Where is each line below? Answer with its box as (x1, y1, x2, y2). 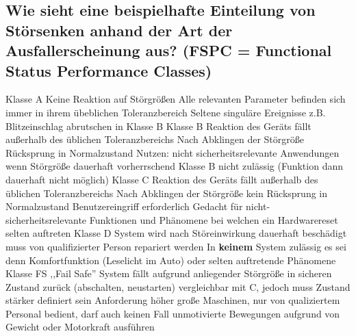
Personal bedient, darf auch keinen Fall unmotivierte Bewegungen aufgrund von (5, 306, 340, 320)
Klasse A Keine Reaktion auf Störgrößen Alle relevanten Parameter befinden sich (5, 92, 346, 106)
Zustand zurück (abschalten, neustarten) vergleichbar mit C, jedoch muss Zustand (5, 279, 351, 294)
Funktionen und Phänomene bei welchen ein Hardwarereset (89, 212, 338, 227)
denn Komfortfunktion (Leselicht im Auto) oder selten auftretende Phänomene (5, 253, 336, 267)
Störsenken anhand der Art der (5, 19, 233, 40)
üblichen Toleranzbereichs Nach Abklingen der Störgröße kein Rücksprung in (5, 185, 328, 200)
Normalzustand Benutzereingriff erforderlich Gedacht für (5, 199, 243, 214)
